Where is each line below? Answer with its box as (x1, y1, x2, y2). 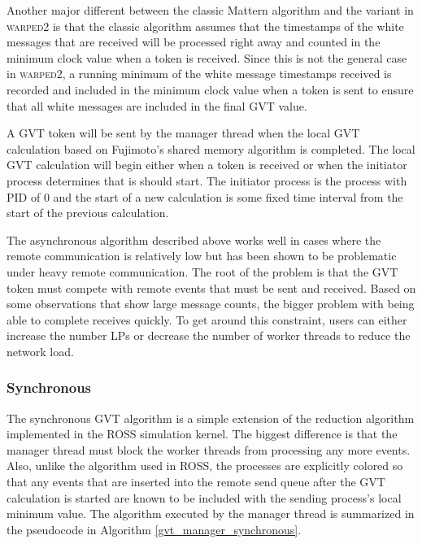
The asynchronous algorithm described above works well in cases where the (7, 231, 381, 248)
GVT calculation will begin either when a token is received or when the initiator (7, 156, 407, 173)
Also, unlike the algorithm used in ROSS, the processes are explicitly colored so (7, 457, 403, 474)
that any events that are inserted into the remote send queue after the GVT (7, 473, 385, 490)
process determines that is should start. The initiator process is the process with (7, 172, 407, 189)
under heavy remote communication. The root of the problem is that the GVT (7, 263, 398, 280)
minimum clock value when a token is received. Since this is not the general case (7, 49, 407, 66)
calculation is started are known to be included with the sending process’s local (7, 489, 402, 506)
